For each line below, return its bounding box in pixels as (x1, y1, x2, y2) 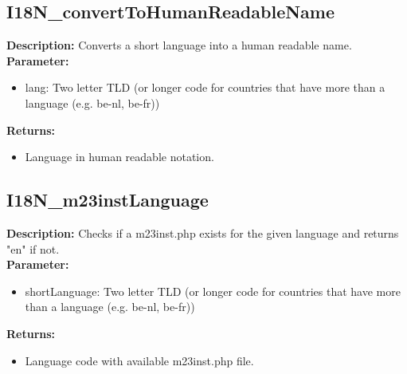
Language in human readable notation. (25, 148, 214, 165)
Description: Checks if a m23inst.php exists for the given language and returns (6, 224, 399, 241)
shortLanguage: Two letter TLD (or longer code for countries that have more (25, 282, 401, 299)
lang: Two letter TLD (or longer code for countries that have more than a (25, 79, 385, 96)
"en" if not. (6, 240, 60, 257)
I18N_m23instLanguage (6, 187, 209, 212)
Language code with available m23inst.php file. (25, 352, 254, 368)
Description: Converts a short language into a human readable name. (6, 37, 352, 53)
